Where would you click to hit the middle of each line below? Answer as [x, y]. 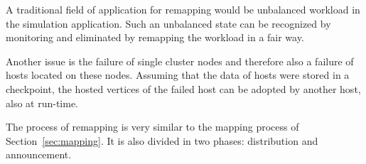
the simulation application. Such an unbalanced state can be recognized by [168, 23]
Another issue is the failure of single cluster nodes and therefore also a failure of [180, 61]
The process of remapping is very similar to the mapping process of [152, 127]
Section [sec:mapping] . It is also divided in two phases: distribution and [162, 140]
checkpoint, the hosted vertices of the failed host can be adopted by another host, [183, 88]
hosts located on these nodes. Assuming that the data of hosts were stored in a [178, 75]
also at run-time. [42, 103]
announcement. [39, 154]
